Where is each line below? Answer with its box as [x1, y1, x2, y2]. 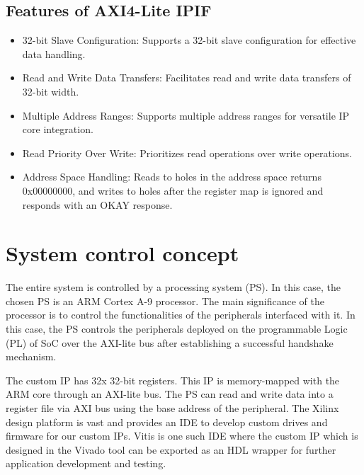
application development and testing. [6, 456, 166, 471]
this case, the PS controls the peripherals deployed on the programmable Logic [6, 321, 348, 336]
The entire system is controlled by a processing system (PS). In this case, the [6, 280, 341, 294]
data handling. [22, 46, 86, 61]
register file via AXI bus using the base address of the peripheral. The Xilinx [6, 401, 339, 416]
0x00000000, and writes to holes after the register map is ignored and [22, 183, 324, 198]
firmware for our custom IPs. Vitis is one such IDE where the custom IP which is [6, 428, 358, 443]
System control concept [6, 239, 239, 268]
